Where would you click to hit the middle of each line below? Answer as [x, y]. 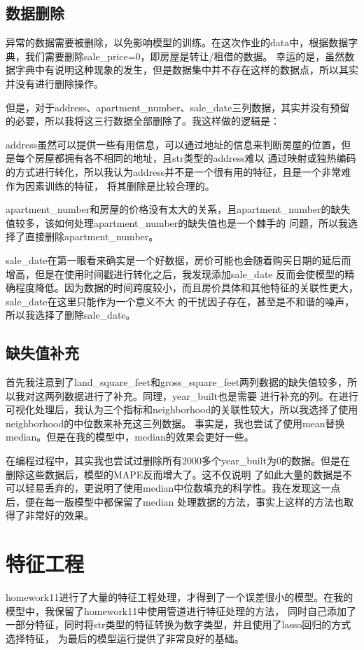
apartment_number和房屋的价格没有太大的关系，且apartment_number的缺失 [178, 209]
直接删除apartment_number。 [92, 236]
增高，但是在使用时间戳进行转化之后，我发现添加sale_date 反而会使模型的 [175, 274]
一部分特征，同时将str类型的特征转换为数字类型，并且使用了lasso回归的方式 [178, 624]
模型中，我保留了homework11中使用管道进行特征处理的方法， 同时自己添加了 [181, 610]
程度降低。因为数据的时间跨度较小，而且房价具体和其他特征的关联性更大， [187, 288]
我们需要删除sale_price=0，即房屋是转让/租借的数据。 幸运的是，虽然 [185, 56]
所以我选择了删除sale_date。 [71, 315]
